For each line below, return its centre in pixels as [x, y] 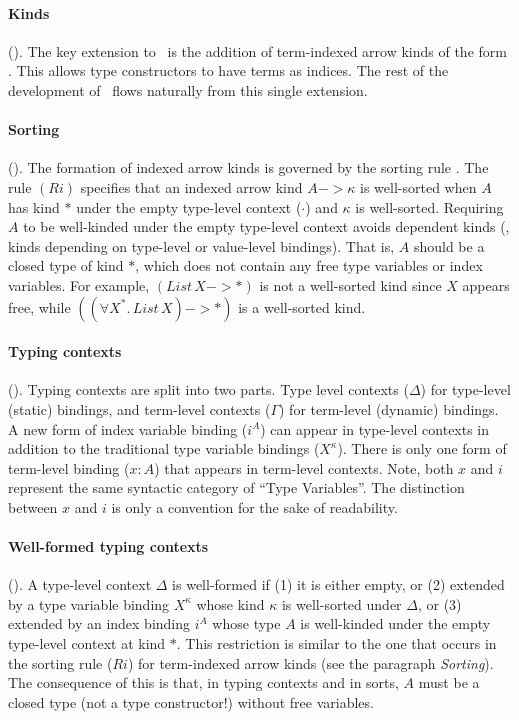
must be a [449, 682]
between [33, 506]
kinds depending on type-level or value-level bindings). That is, [201, 245]
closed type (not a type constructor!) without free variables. [191, 701]
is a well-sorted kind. [302, 306]
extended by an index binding [99, 623]
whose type [246, 623]
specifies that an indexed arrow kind [191, 186]
